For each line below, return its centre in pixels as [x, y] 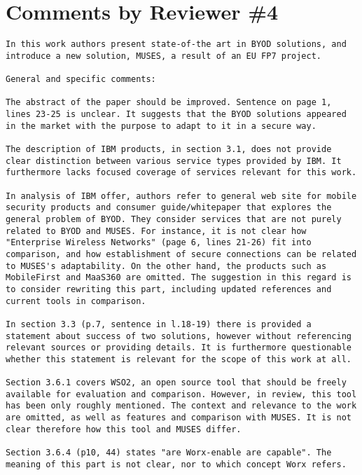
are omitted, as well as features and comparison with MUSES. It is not [179, 418]
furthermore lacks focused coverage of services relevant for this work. [181, 173]
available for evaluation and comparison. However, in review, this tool [181, 394]
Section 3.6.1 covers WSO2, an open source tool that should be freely [176, 383]
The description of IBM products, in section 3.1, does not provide [169, 150]
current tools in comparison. [76, 301]
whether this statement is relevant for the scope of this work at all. [179, 359]
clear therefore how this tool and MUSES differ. [124, 429]
